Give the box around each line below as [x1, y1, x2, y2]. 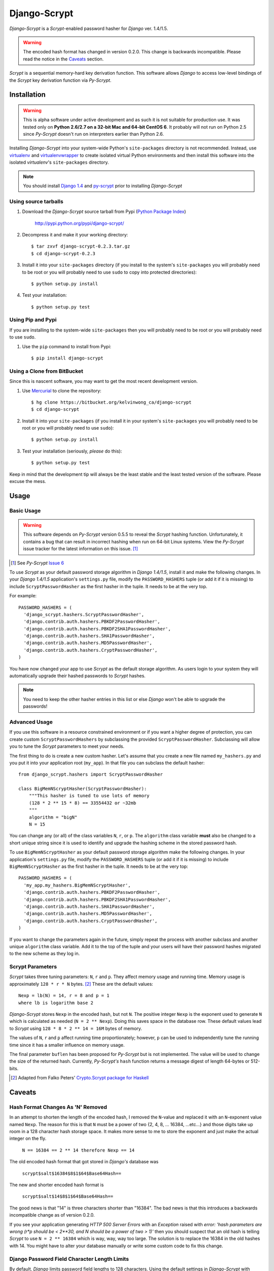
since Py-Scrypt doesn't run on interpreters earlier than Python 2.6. [23, 131, 164, 137]
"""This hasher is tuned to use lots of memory [28, 793, 150, 799]
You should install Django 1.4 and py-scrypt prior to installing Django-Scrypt [23, 183, 182, 189]
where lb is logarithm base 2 [18, 1000, 94, 1006]
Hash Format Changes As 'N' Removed [9, 1103, 108, 1110]
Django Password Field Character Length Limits [9, 1255, 129, 1262]
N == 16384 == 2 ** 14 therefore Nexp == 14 [22, 1147, 135, 1153]
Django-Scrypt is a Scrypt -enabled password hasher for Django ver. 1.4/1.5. [9, 25, 168, 32]
